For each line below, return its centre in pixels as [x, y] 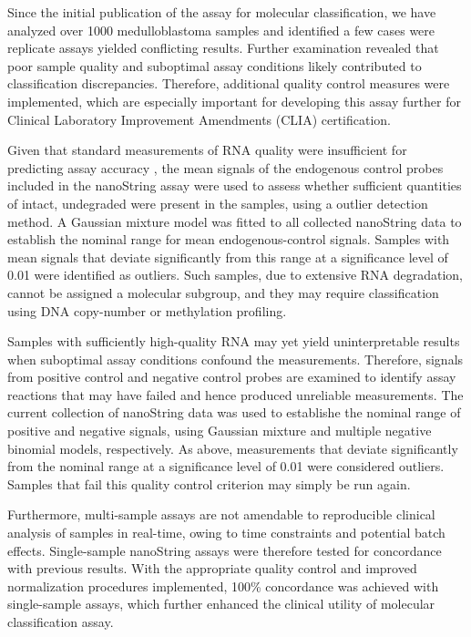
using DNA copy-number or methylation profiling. [147, 310]
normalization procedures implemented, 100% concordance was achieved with [223, 586]
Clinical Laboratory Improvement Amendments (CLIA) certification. [200, 119]
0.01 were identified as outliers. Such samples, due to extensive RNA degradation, [235, 275]
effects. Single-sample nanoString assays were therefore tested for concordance [225, 550]
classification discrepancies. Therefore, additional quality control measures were [229, 83]
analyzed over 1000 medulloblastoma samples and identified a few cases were [221, 30]
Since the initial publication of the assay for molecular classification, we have [222, 12]
